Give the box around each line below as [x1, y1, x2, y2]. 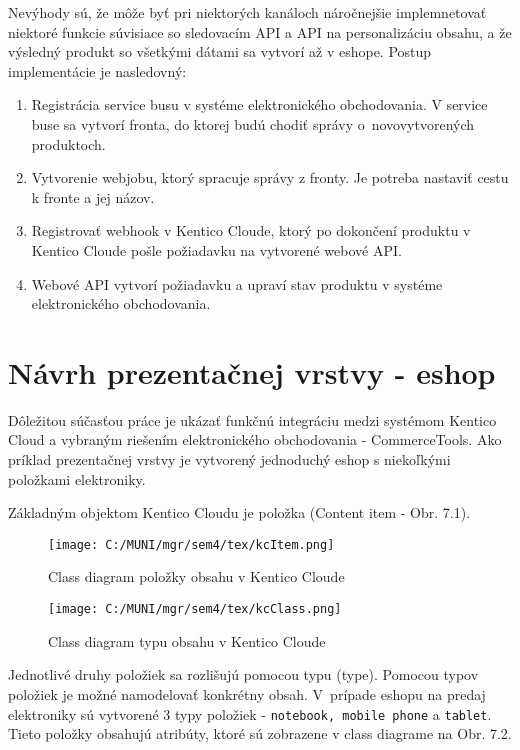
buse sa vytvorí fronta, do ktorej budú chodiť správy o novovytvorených [31, 113, 475, 134]
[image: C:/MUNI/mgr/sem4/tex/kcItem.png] [48, 537, 335, 552]
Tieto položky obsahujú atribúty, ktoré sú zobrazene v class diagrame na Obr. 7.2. [8, 723, 512, 744]
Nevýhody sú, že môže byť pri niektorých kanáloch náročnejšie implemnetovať [8, 2, 487, 22]
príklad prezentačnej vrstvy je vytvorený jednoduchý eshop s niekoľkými [8, 449, 451, 470]
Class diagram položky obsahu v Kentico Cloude [48, 566, 345, 587]
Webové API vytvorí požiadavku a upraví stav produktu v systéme [31, 273, 443, 294]
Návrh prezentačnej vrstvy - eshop [8, 351, 496, 392]
